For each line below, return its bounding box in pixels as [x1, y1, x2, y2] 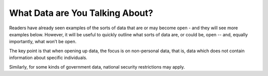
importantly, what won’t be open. [9, 39, 77, 45]
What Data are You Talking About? [9, 7, 153, 18]
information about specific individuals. [9, 55, 88, 61]
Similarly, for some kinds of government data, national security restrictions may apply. [9, 64, 185, 70]
